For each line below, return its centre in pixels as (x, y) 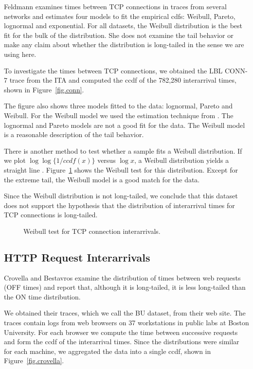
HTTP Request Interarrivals (77, 257)
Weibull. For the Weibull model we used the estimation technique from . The (119, 115)
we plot (15, 160)
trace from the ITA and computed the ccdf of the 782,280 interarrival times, (123, 80)
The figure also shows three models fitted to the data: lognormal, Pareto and (118, 106)
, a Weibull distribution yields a (182, 160)
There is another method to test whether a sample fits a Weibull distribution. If (123, 150)
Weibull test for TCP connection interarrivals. (92, 231)
